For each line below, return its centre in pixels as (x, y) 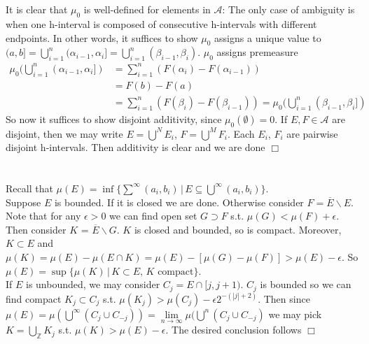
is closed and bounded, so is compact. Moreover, (238, 229)
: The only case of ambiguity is (288, 9)
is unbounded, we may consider (93, 284)
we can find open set (153, 216)
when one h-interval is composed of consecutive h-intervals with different (161, 23)
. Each (241, 133)
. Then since (284, 298)
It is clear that (37, 9)
